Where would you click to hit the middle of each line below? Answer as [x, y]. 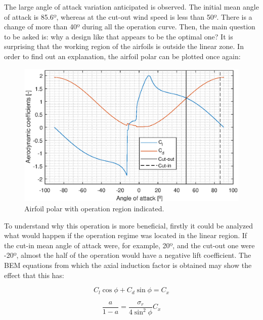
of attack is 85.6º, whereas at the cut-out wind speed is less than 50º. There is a [128, 16]
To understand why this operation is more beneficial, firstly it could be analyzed [129, 225]
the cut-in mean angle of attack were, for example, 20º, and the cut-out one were [129, 245]
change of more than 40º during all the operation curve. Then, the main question [130, 27]
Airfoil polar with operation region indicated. [94, 209]
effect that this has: [34, 275]
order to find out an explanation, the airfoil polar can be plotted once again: [122, 56]
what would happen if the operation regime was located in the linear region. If [126, 235]
